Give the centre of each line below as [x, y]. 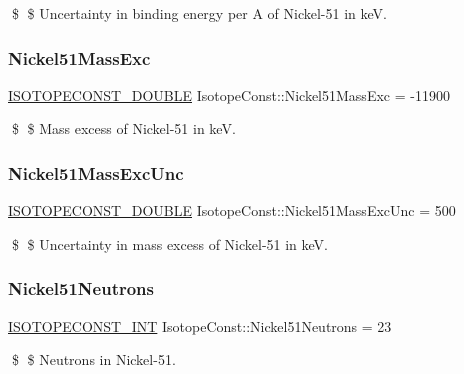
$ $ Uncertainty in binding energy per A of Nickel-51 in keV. [199, 13]
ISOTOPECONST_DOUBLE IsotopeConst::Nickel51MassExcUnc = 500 [232, 210]
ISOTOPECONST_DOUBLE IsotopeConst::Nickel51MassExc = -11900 [229, 94]
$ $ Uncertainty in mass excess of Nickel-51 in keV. [170, 243]
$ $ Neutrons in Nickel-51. [93, 359]
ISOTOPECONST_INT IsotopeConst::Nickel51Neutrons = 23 [200, 325]
